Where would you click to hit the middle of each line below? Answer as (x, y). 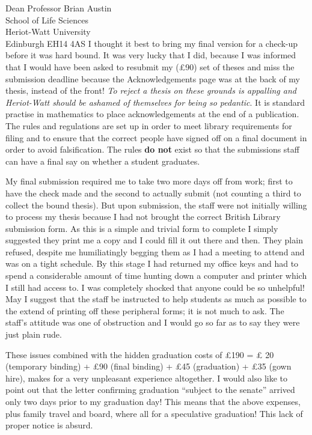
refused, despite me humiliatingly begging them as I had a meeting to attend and (155, 251)
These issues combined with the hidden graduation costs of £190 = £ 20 (140, 354)
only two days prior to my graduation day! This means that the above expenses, (153, 401)
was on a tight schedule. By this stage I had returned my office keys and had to (152, 263)
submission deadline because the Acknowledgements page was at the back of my (153, 78)
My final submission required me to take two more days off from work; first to (149, 181)
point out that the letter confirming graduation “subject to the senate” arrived (150, 390)
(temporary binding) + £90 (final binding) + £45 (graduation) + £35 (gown (148, 366)
